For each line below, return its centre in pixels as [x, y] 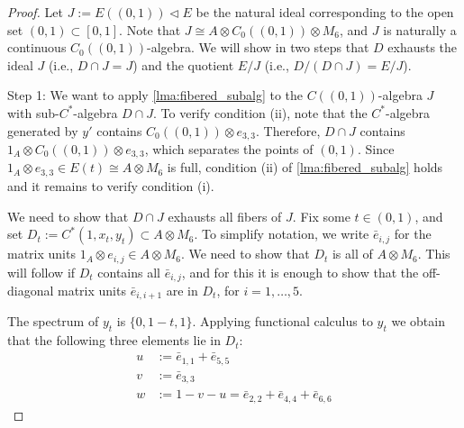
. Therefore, [288, 130]
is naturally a [420, 29]
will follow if [41, 272]
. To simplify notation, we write [282, 234]
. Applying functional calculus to [282, 321]
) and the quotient [183, 64]
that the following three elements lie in [114, 340]
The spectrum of [53, 321]
